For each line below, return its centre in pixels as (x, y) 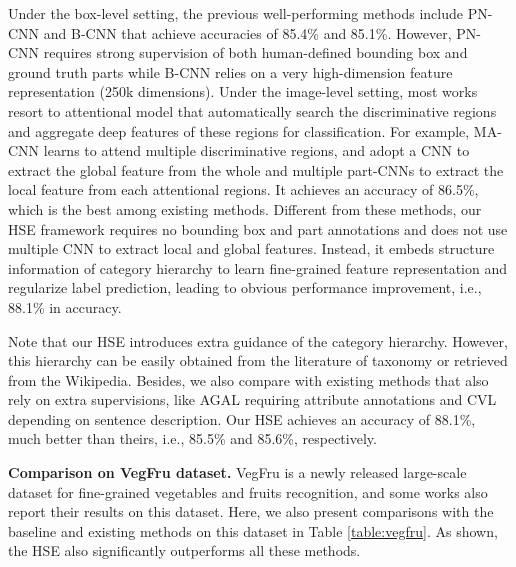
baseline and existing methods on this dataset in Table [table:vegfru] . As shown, (253, 530)
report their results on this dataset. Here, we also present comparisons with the (251, 511)
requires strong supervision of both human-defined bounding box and (255, 52)
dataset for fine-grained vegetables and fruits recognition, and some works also (248, 491)
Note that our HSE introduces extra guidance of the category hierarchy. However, (258, 340)
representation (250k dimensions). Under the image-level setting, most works (243, 91)
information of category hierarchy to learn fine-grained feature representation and (258, 267)
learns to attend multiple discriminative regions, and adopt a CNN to (256, 150)
